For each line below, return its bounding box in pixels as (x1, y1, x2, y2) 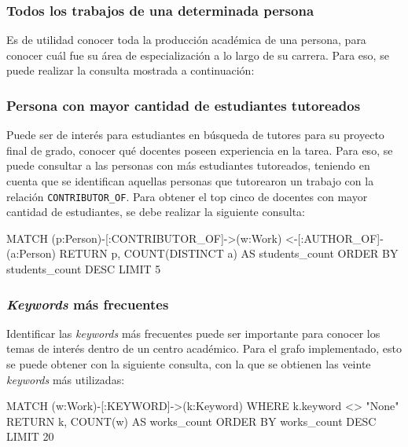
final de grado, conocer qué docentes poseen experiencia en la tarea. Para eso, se (6, 141, 393, 158)
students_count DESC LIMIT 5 (6, 261, 161, 277)
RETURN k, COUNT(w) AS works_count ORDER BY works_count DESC (6, 412, 377, 429)
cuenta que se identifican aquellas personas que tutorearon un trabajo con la (6, 173, 374, 189)
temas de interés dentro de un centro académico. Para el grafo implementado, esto (6, 340, 402, 357)
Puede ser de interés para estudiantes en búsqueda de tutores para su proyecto (6, 126, 384, 143)
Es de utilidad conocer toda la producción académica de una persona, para (6, 31, 366, 48)
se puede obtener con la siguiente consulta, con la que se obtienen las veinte (6, 356, 371, 372)
